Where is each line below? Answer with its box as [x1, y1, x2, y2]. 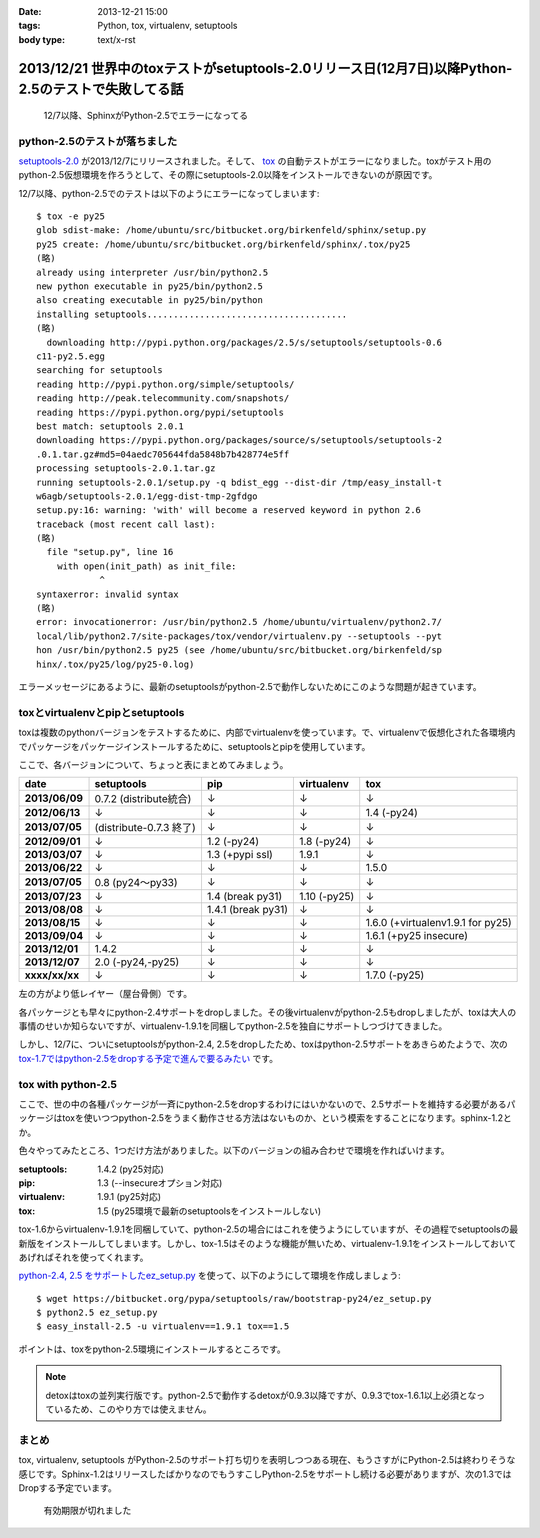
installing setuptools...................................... [36, 308, 348, 320]
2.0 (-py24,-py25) [94, 955, 180, 969]
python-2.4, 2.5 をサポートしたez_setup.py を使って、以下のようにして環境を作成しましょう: [18, 1270, 402, 1282]
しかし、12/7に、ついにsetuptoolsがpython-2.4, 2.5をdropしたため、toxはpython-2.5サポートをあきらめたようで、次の [18, 1038, 509, 1050]
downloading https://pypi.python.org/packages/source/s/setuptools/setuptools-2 [36, 435, 443, 446]
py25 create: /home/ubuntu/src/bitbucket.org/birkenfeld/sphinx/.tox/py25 [36, 238, 411, 250]
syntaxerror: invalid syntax [36, 588, 179, 600]
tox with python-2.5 [18, 1077, 118, 1091]
